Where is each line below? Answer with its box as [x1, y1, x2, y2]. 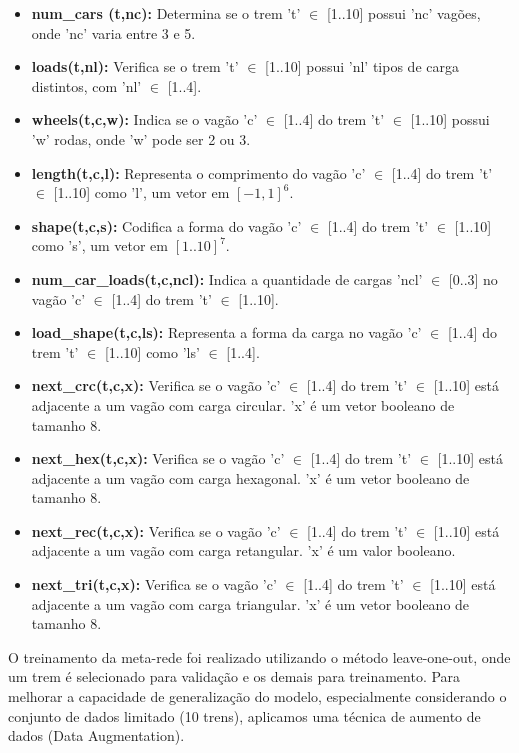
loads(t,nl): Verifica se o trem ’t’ [31, 56, 239, 77]
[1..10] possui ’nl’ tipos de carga [265, 56, 459, 77]
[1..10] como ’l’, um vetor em [53, 182, 230, 203]
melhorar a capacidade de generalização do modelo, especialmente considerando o [8, 686, 507, 707]
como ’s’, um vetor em [31, 235, 168, 256]
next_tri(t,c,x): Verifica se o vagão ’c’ [31, 574, 277, 595]
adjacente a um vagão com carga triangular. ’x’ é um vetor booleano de [31, 593, 470, 614]
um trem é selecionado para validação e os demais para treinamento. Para [8, 666, 461, 687]
